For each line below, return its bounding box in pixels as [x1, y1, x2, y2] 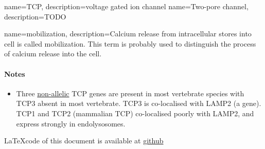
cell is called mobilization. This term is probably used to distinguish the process [4, 38, 256, 49]
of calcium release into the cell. [4, 48, 102, 59]
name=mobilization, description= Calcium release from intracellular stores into [4, 28, 252, 39]
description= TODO [4, 11, 66, 22]
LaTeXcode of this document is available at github [4, 135, 164, 146]
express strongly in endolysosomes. [16, 118, 126, 129]
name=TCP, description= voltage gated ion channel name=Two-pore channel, [4, 1, 249, 11]
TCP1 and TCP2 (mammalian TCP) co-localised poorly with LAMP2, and [16, 108, 254, 118]
